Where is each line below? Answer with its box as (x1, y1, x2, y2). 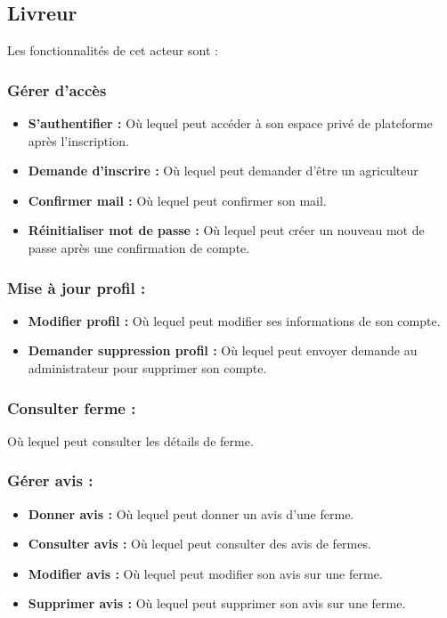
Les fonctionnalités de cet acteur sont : (7, 41, 218, 60)
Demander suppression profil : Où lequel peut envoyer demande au (28, 341, 418, 360)
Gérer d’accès (7, 78, 107, 101)
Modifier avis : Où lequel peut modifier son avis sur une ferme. (28, 564, 383, 582)
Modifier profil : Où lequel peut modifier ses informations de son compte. (28, 311, 441, 329)
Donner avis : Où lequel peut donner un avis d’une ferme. (28, 504, 354, 523)
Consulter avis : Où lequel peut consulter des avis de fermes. (28, 534, 371, 553)
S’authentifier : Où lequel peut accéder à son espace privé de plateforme (28, 114, 433, 133)
